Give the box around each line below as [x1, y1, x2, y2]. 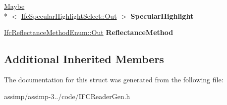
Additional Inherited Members [4, 51, 164, 67]
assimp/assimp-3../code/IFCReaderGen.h [4, 91, 130, 101]
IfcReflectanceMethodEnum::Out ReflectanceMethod [4, 27, 173, 37]
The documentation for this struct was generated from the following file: [4, 74, 224, 84]
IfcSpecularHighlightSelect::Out [21, 10, 117, 21]
